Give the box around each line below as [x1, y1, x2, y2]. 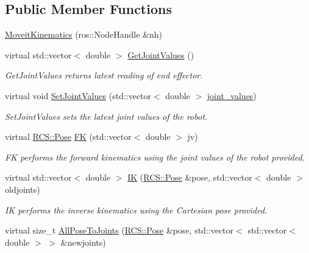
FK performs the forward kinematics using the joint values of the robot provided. [5, 150, 305, 163]
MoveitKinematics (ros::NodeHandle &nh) [5, 28, 163, 41]
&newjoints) [60, 235, 106, 248]
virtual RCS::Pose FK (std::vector [5, 130, 132, 143]
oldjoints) [5, 182, 40, 195]
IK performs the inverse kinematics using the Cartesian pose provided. [5, 203, 268, 216]
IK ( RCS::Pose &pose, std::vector [127, 171, 252, 184]
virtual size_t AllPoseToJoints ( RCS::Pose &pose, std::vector [5, 224, 234, 237]
